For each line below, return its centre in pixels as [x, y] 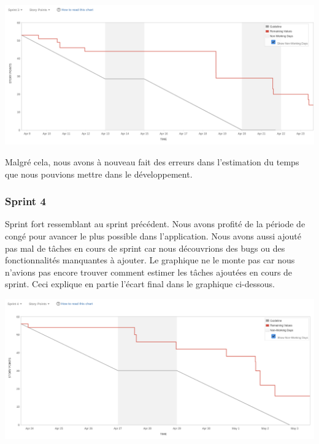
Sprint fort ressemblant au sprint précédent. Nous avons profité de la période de [155, 224]
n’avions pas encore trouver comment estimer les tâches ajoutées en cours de [149, 272]
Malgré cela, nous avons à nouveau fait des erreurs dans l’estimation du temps [152, 161]
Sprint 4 [25, 201]
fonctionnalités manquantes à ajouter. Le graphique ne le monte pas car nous [150, 260]
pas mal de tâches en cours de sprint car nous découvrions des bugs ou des [145, 248]
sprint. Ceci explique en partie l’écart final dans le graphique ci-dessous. [140, 284]
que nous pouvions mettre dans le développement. [99, 174]
